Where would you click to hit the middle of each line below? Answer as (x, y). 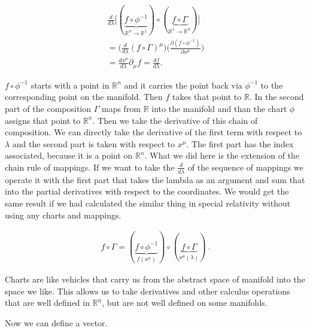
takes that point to (207, 97)
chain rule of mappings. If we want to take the (90, 167)
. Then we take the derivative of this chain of (175, 120)
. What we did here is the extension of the (222, 155)
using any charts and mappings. (63, 215)
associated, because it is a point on (69, 155)
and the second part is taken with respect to (94, 143)
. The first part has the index (240, 143)
